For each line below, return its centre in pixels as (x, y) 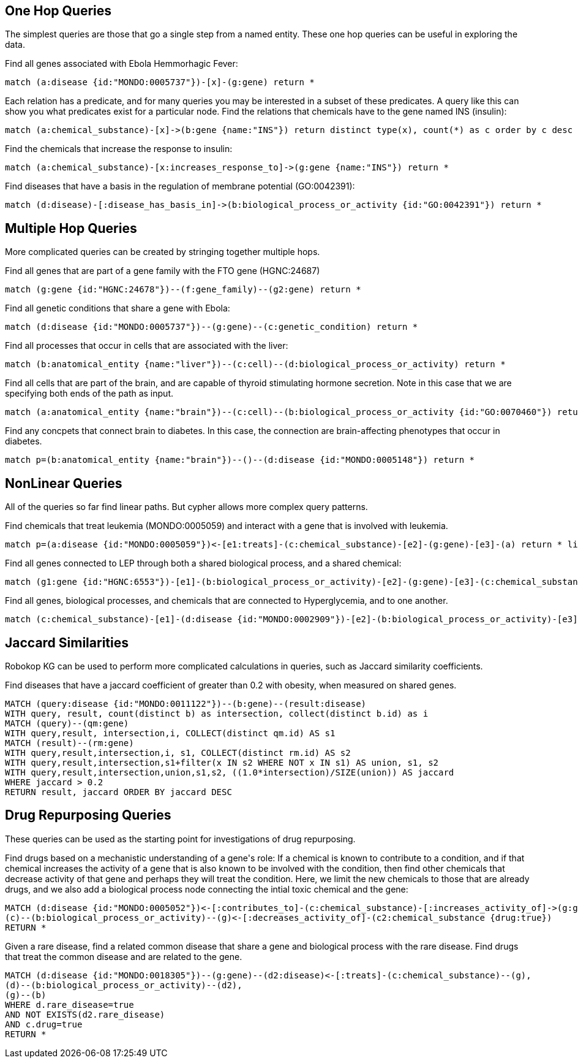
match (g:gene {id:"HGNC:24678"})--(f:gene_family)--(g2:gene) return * (183, 290)
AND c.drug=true (44, 1024)
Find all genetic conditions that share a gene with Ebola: (118, 308)
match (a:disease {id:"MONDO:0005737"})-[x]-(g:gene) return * (160, 82)
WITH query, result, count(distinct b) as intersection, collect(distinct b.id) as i (217, 713)
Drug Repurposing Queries (88, 815)
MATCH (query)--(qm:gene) (67, 723)
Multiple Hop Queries (71, 228)
